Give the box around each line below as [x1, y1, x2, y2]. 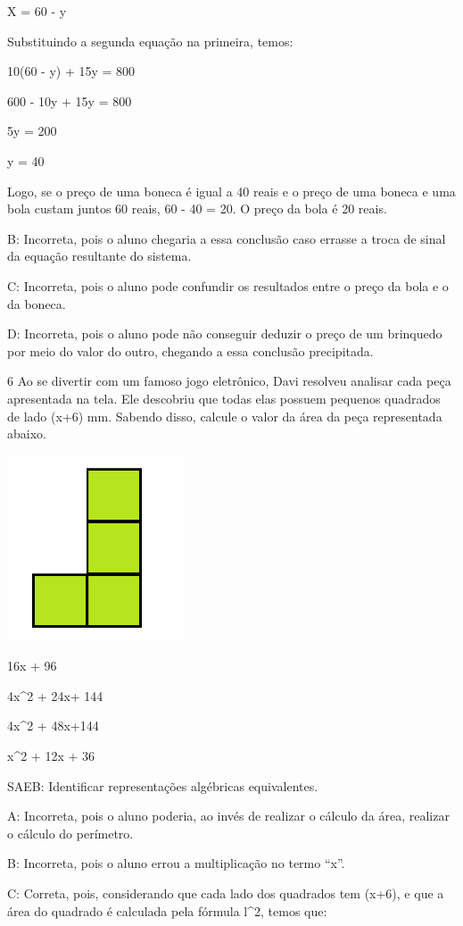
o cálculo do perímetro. [7, 823, 134, 842]
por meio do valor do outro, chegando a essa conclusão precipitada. [7, 341, 374, 360]
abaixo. [7, 424, 46, 443]
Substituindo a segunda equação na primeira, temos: [7, 31, 294, 50]
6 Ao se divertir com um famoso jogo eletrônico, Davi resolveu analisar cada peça [7, 371, 451, 390]
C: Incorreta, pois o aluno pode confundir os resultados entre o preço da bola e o [7, 276, 449, 295]
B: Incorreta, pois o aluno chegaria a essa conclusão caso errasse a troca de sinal [7, 229, 446, 247]
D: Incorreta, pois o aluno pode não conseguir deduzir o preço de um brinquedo [7, 324, 442, 343]
